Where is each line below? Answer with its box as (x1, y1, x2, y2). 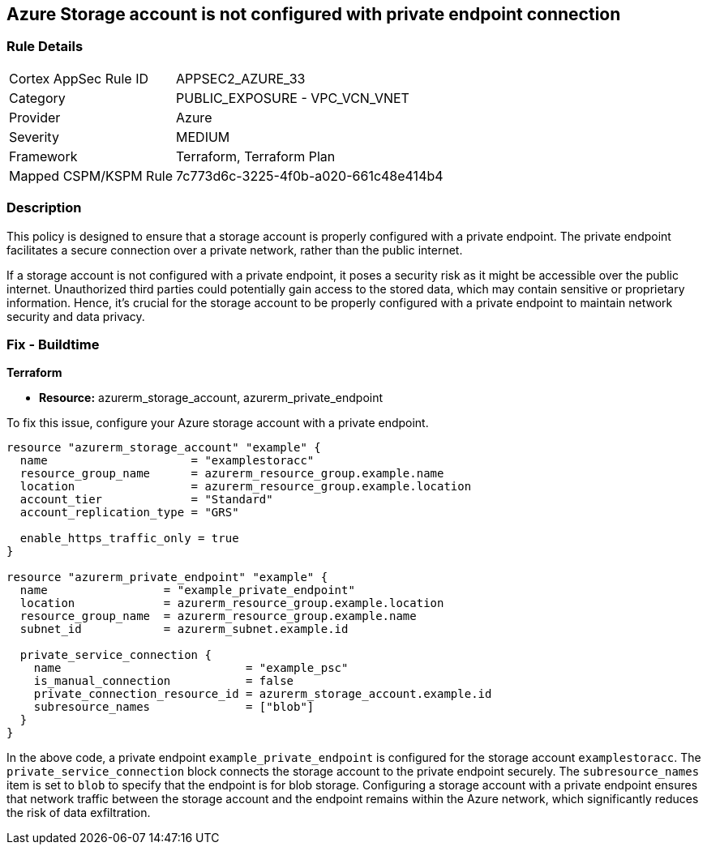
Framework (9, 148, 78, 165)
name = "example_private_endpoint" (19, 584, 355, 597)
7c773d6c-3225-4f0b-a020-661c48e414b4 (176, 167, 443, 184)
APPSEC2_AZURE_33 (176, 70, 306, 87)
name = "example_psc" (33, 661, 349, 675)
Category (9, 89, 66, 106)
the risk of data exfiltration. (6, 806, 151, 820)
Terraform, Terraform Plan (176, 148, 336, 165)
